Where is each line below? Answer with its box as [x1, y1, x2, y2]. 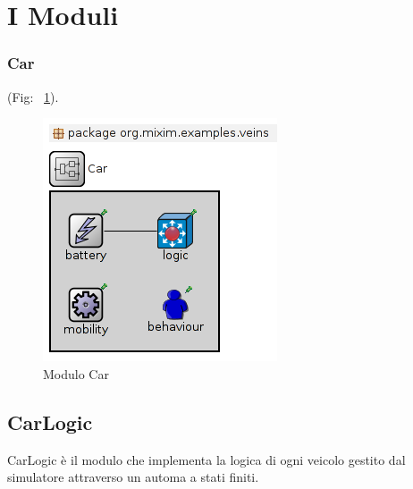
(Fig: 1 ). [7, 87, 59, 105]
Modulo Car [43, 364, 109, 383]
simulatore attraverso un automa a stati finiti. [7, 468, 259, 486]
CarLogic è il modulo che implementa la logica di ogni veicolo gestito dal [7, 450, 406, 468]
